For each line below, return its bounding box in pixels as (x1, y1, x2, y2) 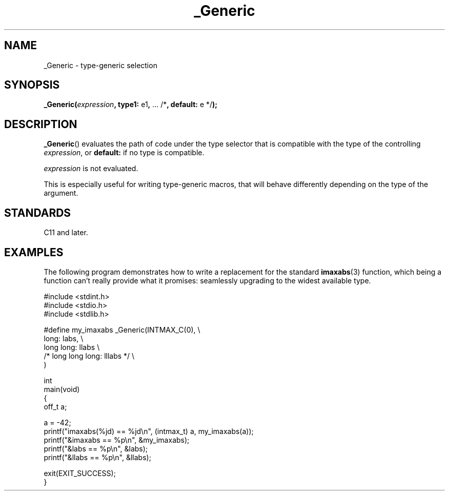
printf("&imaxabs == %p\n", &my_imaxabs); (44, 435, 190, 444)
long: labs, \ (44, 334, 84, 343)
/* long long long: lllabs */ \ (44, 351, 135, 360)
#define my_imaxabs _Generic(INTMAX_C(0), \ (44, 325, 200, 334)
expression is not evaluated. (44, 164, 138, 173)
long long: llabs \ (44, 342, 100, 352)
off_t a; (44, 402, 67, 411)
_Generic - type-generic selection (44, 60, 157, 70)
